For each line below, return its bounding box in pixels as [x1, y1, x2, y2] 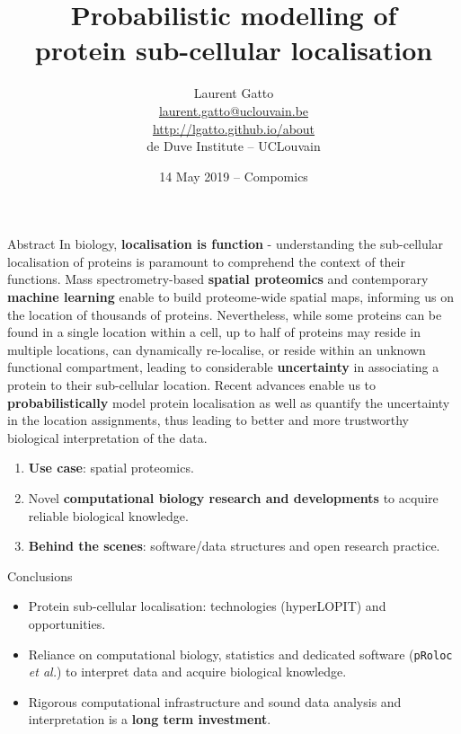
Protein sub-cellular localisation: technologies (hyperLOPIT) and [28, 597, 386, 615]
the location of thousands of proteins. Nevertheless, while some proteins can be [7, 305, 442, 323]
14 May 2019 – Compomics [159, 166, 308, 185]
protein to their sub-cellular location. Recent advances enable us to [7, 376, 377, 394]
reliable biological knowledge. [28, 506, 189, 525]
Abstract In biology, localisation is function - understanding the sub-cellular [7, 234, 444, 253]
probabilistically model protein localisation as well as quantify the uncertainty [7, 393, 450, 411]
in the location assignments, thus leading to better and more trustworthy [7, 411, 409, 429]
